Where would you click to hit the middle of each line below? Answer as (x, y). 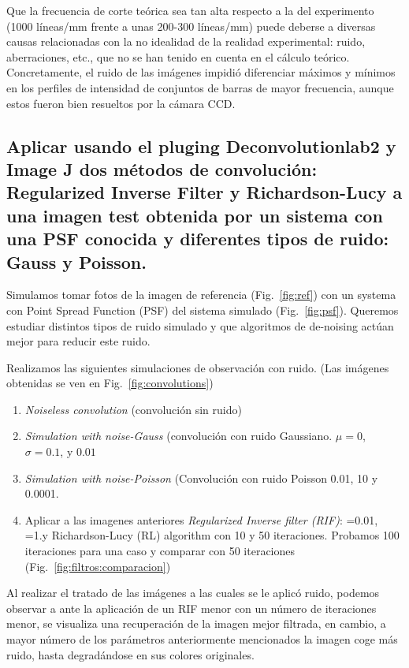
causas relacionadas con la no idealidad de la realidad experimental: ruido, (186, 41)
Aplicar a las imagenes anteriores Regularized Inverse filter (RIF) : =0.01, (201, 519)
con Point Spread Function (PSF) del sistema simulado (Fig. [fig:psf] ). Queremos (203, 310)
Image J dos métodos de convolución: (162, 168)
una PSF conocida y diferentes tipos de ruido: (198, 239)
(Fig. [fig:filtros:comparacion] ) (98, 566)
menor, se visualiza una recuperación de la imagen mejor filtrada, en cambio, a (196, 623)
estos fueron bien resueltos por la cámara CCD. (121, 103)
